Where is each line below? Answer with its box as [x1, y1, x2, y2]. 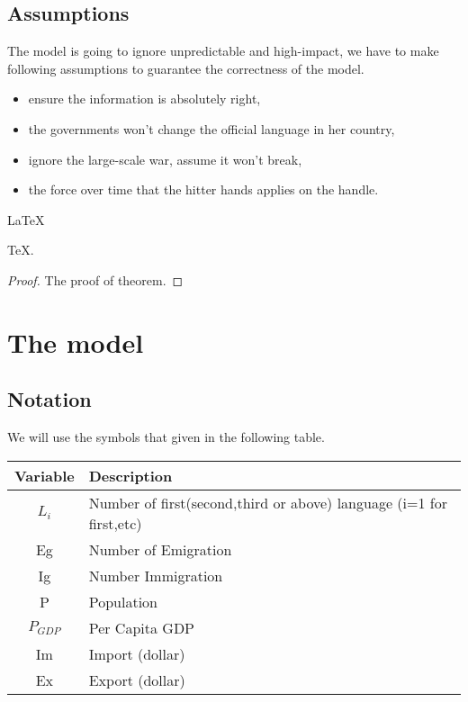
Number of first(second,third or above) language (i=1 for [88, 491, 447, 513]
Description [88, 464, 173, 486]
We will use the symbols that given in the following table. [7, 427, 325, 446]
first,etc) [88, 512, 142, 534]
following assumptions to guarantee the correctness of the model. [7, 58, 364, 77]
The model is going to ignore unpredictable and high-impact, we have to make [7, 41, 439, 60]
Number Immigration [88, 564, 223, 586]
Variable [14, 464, 75, 486]
